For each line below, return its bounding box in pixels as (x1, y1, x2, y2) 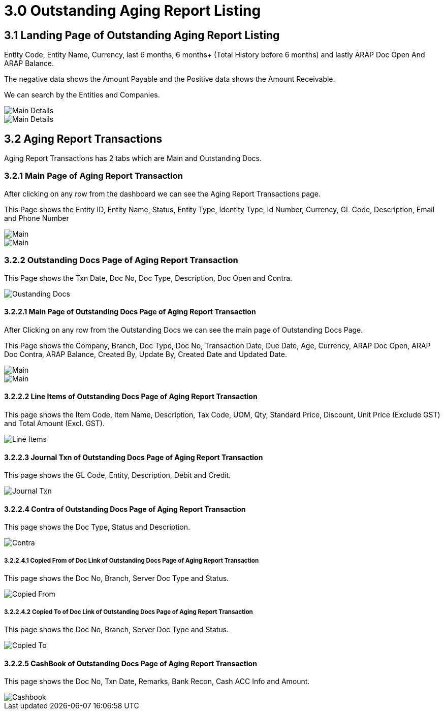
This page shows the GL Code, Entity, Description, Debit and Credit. (4, 471, 231, 480)
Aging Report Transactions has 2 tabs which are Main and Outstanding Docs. (4, 154, 262, 163)
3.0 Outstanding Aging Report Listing (4, 2, 261, 19)
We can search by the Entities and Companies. (4, 90, 160, 100)
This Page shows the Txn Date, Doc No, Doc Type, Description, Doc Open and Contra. (4, 273, 293, 282)
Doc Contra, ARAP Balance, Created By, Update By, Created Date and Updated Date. (4, 349, 287, 359)
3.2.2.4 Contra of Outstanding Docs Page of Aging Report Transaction (4, 504, 246, 513)
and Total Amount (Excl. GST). (4, 418, 105, 428)
